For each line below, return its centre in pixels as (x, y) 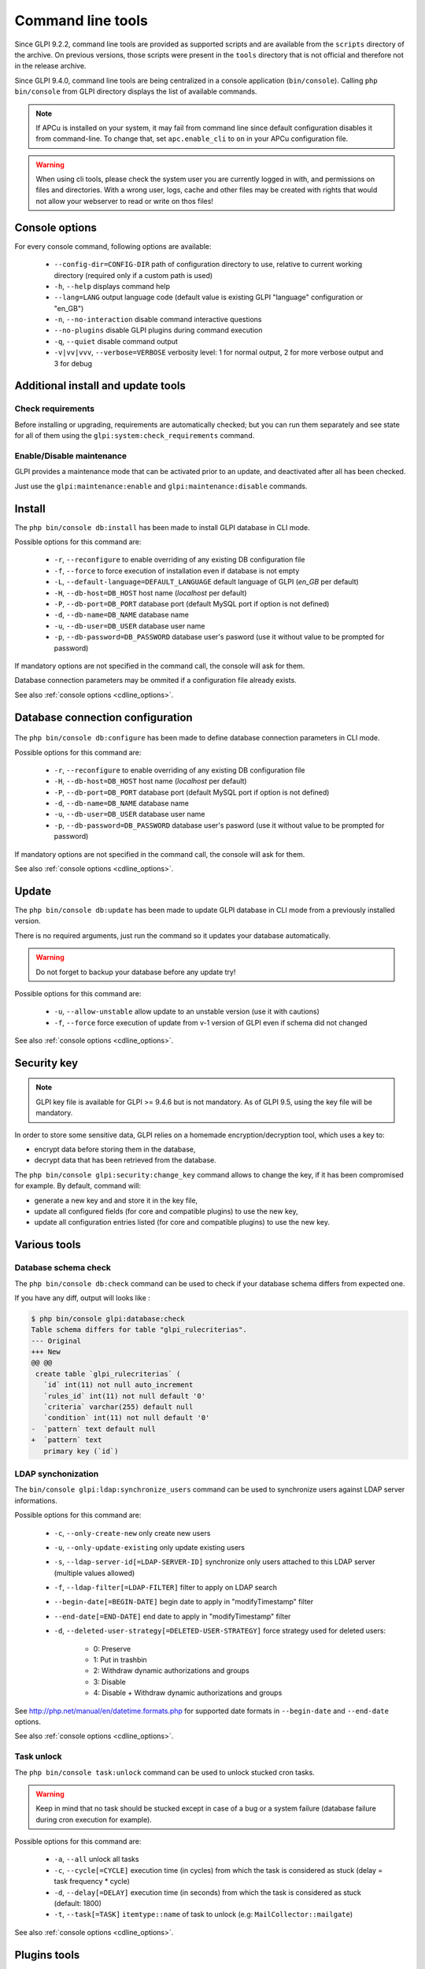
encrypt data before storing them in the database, (115, 1149)
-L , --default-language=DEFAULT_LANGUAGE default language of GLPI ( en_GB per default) (207, 582)
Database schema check (63, 1268)
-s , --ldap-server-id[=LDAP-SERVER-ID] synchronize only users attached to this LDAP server (214, 1562)
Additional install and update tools (100, 386)
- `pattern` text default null (94, 1429)
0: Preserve (112, 1648)
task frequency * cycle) (92, 1882)
